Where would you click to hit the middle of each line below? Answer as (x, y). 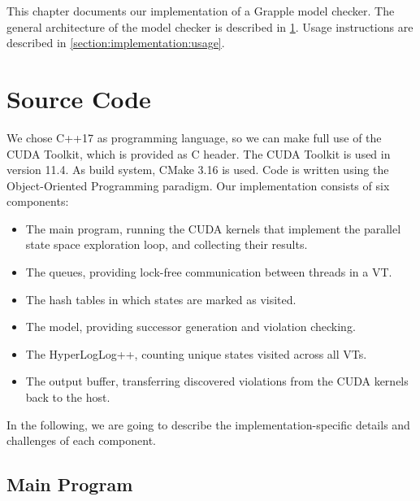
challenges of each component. (82, 440)
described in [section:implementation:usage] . (116, 43)
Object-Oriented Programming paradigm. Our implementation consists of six (198, 185)
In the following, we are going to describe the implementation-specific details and (208, 424)
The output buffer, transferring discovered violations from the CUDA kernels (217, 381)
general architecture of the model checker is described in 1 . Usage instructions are (210, 26)
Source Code (79, 98)
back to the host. (68, 397)
